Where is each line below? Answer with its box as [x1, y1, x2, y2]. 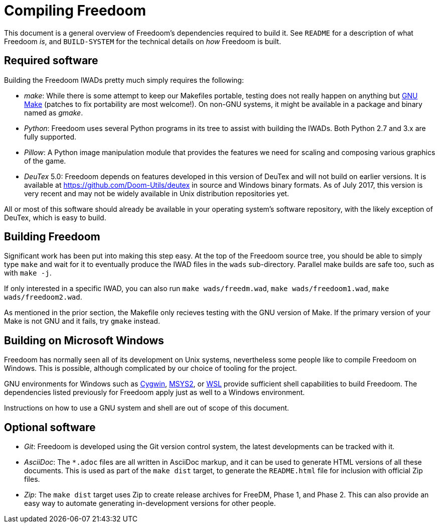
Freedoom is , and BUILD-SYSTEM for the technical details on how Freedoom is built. [4, 37, 281, 46]
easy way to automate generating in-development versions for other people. [24, 499, 276, 508]
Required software [4, 54, 98, 67]
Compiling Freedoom [4, 2, 147, 19]
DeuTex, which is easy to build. [4, 213, 106, 222]
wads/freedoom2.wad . [4, 293, 82, 302]
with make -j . [4, 269, 52, 278]
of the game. [24, 156, 66, 165]
